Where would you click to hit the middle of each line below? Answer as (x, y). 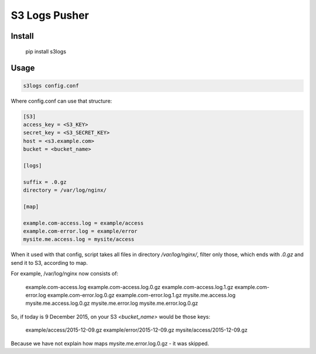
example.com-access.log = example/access (83, 223)
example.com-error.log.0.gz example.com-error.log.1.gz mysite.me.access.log (141, 295)
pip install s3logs (46, 51)
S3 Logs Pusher (50, 15)
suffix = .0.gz (45, 182)
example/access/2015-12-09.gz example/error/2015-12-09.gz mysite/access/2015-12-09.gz (137, 330)
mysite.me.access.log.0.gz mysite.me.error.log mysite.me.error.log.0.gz (112, 303)
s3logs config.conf (51, 86)
